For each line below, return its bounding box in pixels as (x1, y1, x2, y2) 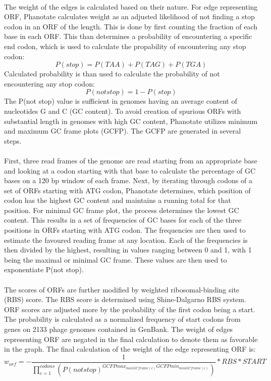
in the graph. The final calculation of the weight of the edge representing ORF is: (4, 344, 256, 354)
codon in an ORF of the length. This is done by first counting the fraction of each (4, 21, 257, 31)
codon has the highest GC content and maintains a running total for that (4, 195, 231, 205)
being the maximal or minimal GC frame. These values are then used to (4, 254, 227, 265)
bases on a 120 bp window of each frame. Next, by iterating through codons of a (4, 175, 252, 186)
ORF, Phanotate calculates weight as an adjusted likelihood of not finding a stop (4, 11, 255, 22)
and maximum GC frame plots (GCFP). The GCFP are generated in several (4, 125, 241, 136)
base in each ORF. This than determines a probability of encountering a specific (4, 31, 252, 41)
